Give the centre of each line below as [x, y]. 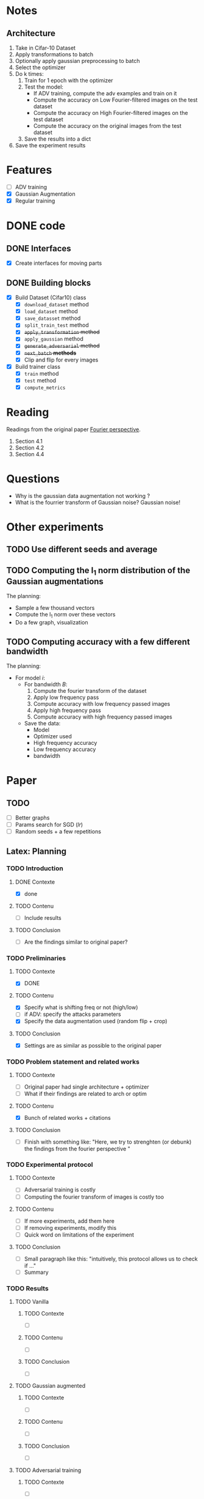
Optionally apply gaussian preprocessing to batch [77, 61]
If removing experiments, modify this [70, 1227]
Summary [36, 1272]
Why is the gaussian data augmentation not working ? [83, 495]
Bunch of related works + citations [67, 1118]
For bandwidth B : [46, 684]
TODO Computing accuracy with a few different [98, 642]
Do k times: [29, 74]
